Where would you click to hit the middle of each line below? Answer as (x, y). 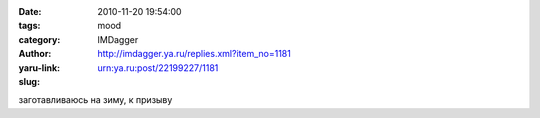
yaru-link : (39, 67)
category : (39, 39)
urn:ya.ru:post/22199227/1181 (158, 67)
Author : (35, 54)
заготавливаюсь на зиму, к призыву (95, 100)
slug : (29, 81)
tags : (29, 26)
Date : (30, 11)
